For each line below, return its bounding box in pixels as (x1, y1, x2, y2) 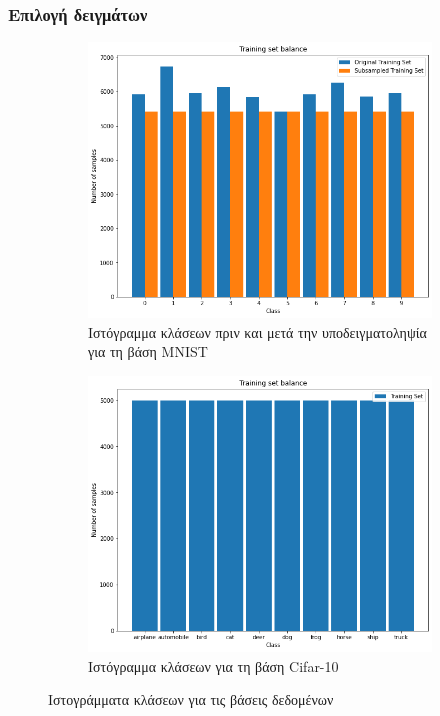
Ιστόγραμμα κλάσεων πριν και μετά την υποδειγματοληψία (88, 321, 427, 342)
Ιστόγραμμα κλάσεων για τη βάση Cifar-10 (88, 655, 339, 676)
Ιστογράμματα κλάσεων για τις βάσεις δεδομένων (48, 689, 334, 710)
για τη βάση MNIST (88, 341, 208, 362)
